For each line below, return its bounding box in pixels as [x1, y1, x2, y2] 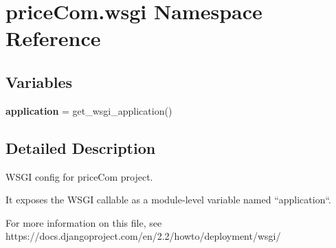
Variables [5, 71, 73, 92]
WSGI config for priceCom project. [5, 169, 153, 183]
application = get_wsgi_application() [5, 103, 172, 117]
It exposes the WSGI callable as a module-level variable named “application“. [5, 192, 332, 207]
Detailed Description [5, 137, 156, 158]
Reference [5, 24, 101, 52]
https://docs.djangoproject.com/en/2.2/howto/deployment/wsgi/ [5, 229, 281, 243]
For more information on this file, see [5, 215, 162, 229]
